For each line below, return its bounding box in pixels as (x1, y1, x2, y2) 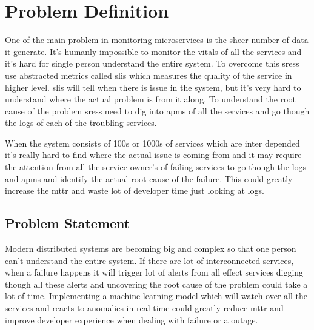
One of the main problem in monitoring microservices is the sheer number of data (5, 33, 309, 46)
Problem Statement (5, 214, 130, 233)
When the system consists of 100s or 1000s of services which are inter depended (5, 136, 300, 149)
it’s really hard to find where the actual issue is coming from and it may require (5, 148, 302, 161)
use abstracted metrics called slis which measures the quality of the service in (5, 68, 292, 81)
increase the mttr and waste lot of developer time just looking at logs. (5, 184, 264, 197)
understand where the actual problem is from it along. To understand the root (5, 93, 296, 105)
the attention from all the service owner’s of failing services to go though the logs (5, 160, 307, 173)
